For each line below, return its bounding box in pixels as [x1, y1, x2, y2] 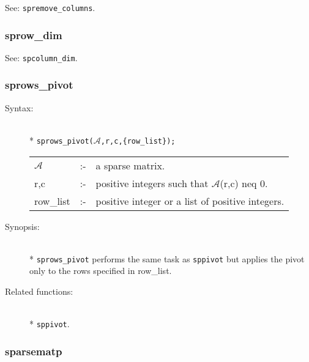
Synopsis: [5, 220, 40, 232]
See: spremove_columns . [5, 1, 95, 13]
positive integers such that [95, 175, 209, 190]
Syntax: [5, 101, 34, 114]
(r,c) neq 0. [220, 175, 268, 190]
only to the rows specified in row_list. [29, 264, 172, 277]
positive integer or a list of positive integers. [95, 193, 285, 208]
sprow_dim [5, 27, 62, 42]
